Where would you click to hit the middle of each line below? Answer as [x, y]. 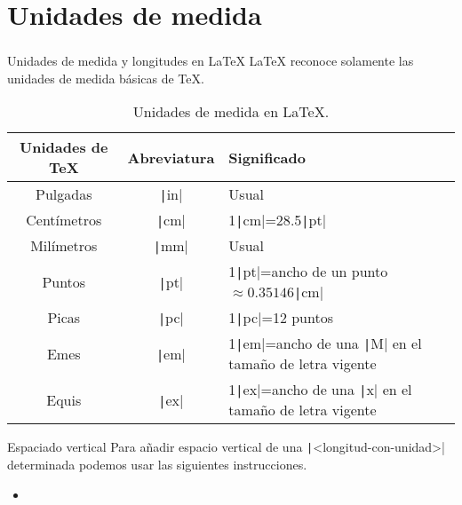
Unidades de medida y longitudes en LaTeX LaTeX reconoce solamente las [211, 61]
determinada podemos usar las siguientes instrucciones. [157, 465]
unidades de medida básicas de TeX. [106, 78]
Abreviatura [171, 157]
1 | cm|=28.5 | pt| [278, 220]
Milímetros [64, 246]
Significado [267, 157]
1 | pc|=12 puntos [281, 318]
